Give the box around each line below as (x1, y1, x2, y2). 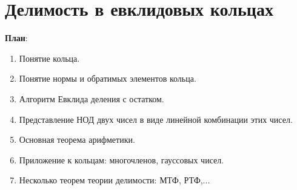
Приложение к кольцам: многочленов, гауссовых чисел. (19, 153, 224, 166)
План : (5, 31, 28, 44)
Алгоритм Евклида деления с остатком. (19, 92, 164, 105)
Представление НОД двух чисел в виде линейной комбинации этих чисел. (19, 113, 293, 125)
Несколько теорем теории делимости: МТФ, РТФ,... (19, 174, 210, 186)
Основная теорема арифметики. (19, 133, 135, 146)
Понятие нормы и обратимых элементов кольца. (19, 72, 196, 85)
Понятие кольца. (19, 51, 80, 64)
